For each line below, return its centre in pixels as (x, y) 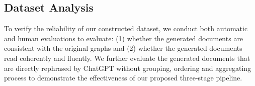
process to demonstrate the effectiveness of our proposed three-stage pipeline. (123, 78)
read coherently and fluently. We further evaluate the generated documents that (127, 58)
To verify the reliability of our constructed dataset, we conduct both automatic (126, 28)
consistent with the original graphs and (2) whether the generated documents (123, 48)
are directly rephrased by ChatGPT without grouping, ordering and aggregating (128, 68)
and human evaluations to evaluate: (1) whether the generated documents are (124, 38)
